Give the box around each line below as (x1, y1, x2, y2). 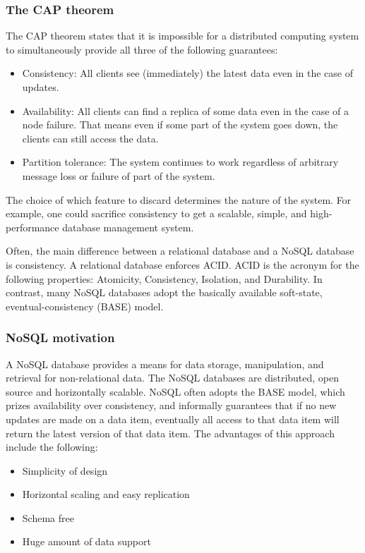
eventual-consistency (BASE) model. (6, 298, 164, 313)
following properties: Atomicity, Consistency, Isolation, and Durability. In (6, 271, 323, 286)
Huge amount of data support (22, 534, 151, 549)
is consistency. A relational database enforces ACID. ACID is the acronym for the (6, 257, 359, 272)
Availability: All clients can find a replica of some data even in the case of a (22, 103, 349, 118)
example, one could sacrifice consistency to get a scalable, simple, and (6, 206, 307, 221)
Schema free (22, 510, 74, 525)
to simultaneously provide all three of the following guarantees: (6, 42, 278, 56)
